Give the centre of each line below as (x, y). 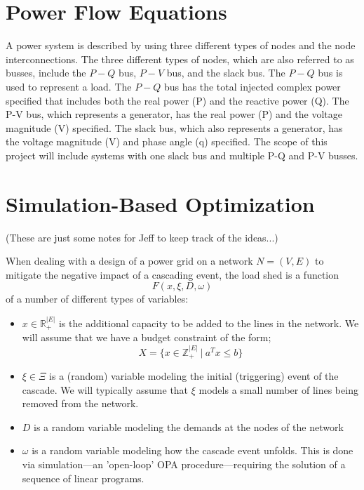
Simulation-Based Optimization (160, 203)
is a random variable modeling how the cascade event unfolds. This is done (193, 450)
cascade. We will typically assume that (105, 389)
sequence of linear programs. (83, 478)
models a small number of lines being (278, 389)
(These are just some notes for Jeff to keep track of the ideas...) (142, 237)
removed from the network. (80, 403)
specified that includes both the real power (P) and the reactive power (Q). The (177, 100)
